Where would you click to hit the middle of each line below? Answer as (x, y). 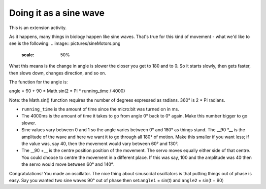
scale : (28, 55)
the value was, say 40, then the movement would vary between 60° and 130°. (100, 144)
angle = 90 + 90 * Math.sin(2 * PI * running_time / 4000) (67, 91)
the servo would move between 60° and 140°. (68, 164)
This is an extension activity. (38, 28)
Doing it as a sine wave (57, 13)
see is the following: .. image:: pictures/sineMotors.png (65, 43)
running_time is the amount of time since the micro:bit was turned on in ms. (100, 109)
